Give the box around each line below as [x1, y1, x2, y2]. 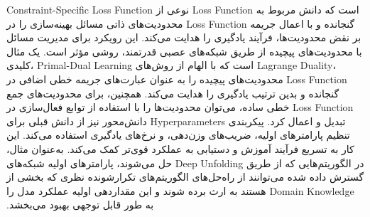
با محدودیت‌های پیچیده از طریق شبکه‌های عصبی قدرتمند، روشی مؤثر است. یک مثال [6, 43, 362, 58]
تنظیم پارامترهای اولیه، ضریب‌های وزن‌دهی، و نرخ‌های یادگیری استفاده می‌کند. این [6, 127, 350, 142]
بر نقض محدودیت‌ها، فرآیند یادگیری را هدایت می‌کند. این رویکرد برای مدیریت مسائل [6, 30, 361, 45]
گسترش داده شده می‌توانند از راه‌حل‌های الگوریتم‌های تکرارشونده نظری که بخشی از [6, 169, 364, 184]
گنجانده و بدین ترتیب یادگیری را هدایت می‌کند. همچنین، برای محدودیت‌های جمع [6, 85, 339, 100]
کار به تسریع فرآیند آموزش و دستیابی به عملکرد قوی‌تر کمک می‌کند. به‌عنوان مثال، [6, 141, 354, 156]
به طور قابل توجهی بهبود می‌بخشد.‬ [6, 197, 154, 212]
